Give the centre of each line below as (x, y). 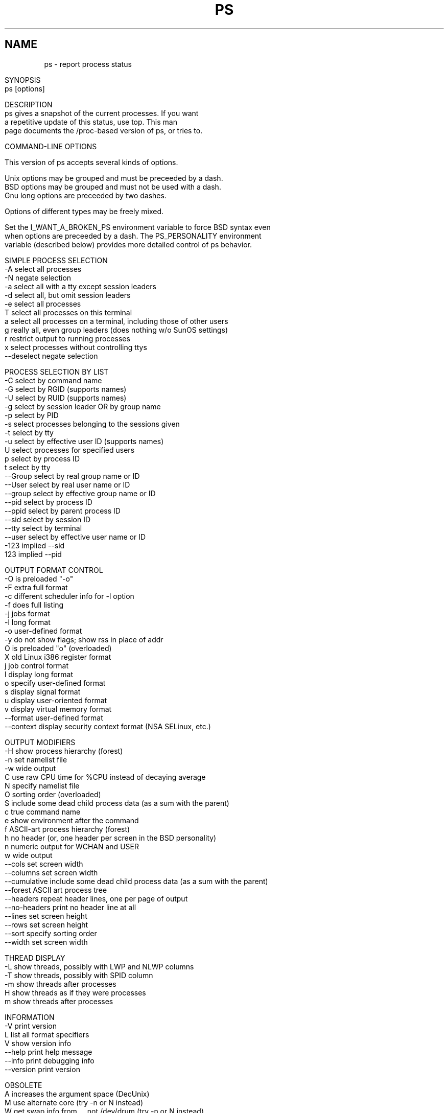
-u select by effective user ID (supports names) (84, 441)
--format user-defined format (54, 717)
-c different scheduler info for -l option (69, 596)
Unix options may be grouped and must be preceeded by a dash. (114, 178)
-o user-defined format (43, 631)
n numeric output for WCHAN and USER (72, 846)
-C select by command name (53, 380)
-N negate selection (38, 277)
